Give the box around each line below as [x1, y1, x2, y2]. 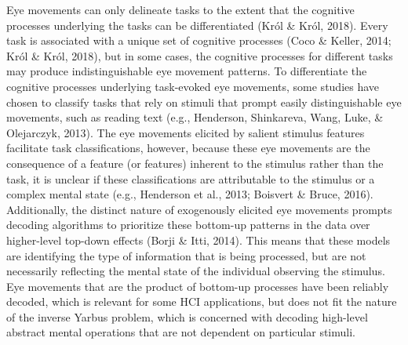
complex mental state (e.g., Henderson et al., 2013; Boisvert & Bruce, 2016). [6, 186, 373, 202]
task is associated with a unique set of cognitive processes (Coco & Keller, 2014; [6, 32, 392, 49]
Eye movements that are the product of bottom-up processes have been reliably [6, 278, 389, 294]
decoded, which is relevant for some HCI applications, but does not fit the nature [6, 293, 397, 310]
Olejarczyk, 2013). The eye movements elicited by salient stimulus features [6, 124, 365, 140]
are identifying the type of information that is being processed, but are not [6, 247, 366, 263]
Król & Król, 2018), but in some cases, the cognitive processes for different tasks [6, 47, 393, 64]
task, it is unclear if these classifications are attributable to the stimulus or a [6, 170, 375, 187]
